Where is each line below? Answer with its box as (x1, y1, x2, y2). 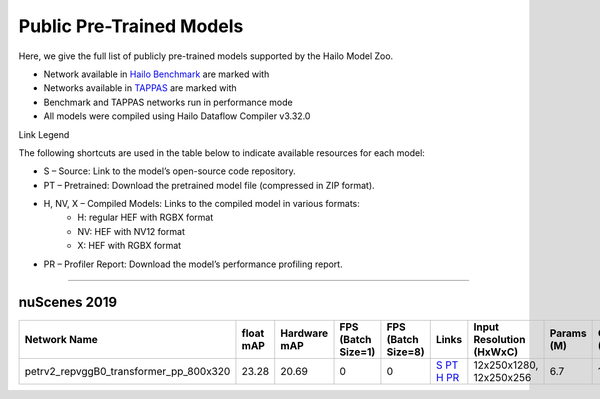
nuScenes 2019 (18, 294, 118, 311)
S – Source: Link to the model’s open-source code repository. (43, 165, 296, 177)
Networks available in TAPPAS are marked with (43, 82, 237, 94)
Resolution (473, 332, 526, 346)
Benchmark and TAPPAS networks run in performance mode (43, 96, 294, 108)
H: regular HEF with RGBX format (77, 211, 214, 224)
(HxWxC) (473, 345, 519, 359)
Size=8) (386, 345, 425, 359)
